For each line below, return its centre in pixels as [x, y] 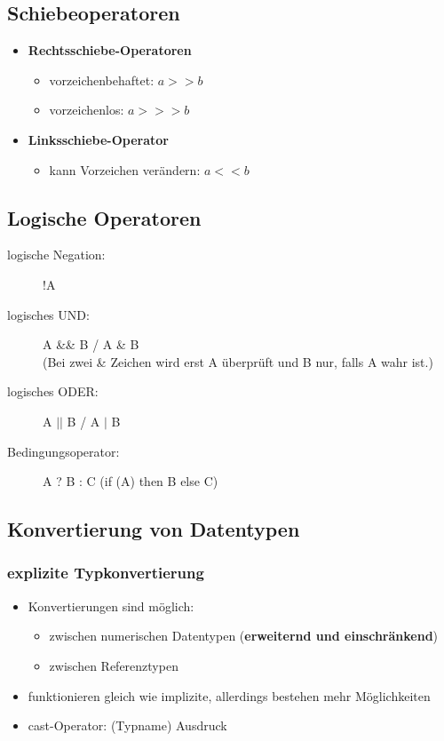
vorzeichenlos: [87, 110]
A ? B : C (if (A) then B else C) [131, 481]
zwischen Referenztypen [114, 665]
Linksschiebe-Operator [99, 139]
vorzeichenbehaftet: [102, 80]
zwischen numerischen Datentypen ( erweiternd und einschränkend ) [244, 636]
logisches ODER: [53, 391]
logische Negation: [56, 255]
